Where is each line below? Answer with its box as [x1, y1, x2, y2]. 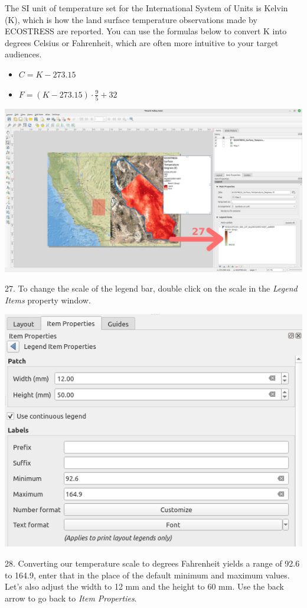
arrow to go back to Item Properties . [5, 591, 137, 604]
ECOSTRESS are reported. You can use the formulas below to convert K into [5, 25, 287, 37]
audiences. [5, 48, 42, 60]
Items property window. [5, 293, 91, 306]
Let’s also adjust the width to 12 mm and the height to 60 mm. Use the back [5, 580, 284, 593]
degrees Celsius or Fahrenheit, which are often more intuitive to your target [5, 36, 279, 48]
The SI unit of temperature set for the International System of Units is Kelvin [5, 2, 288, 14]
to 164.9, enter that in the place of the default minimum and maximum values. [5, 568, 290, 581]
